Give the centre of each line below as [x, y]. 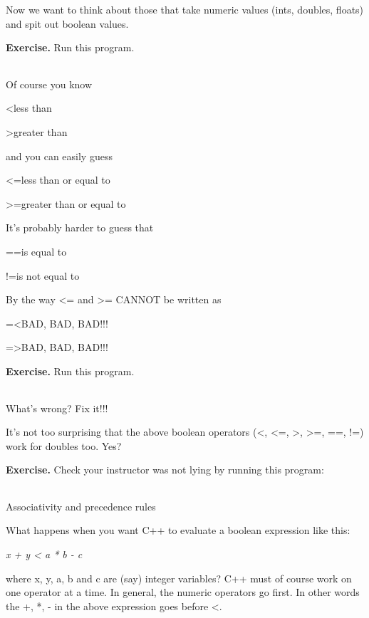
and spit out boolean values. [67, 23]
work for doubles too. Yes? [64, 445]
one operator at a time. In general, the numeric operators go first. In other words [183, 592]
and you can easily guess [59, 156]
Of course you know [49, 84]
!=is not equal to [43, 275]
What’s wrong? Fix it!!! [57, 408]
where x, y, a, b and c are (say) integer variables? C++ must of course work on [179, 578]
